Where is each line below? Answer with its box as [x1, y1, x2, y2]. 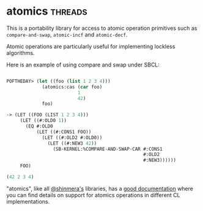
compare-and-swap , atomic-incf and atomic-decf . [6, 30, 128, 38]
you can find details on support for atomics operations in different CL [6, 191, 180, 199]
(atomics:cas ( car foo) [42, 84, 103, 90]
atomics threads [6, 4, 87, 18]
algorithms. [6, 49, 35, 56]
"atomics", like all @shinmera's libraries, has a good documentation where [6, 185, 194, 192]
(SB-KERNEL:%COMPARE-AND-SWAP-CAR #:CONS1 [53, 146, 163, 152]
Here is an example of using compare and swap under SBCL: [6, 61, 160, 68]
